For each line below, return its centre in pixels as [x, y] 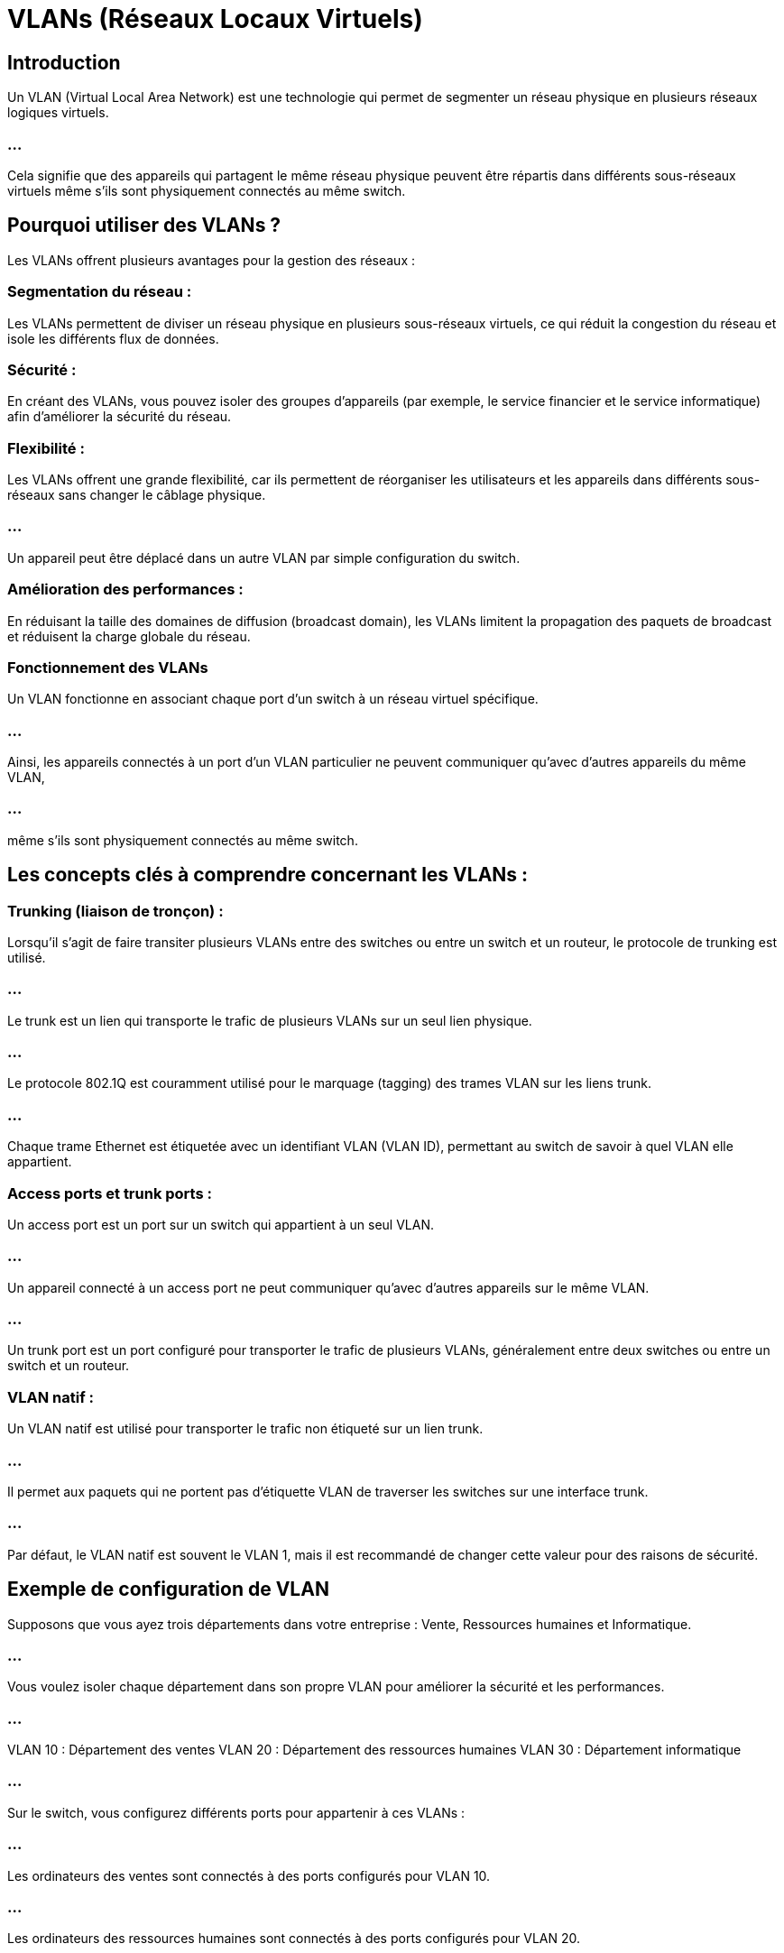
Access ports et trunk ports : [110, 1193]
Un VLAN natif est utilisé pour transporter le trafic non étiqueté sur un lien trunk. [245, 1429]
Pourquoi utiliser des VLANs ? [144, 226]
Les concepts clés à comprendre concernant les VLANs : [268, 875]
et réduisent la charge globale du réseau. [129, 636]
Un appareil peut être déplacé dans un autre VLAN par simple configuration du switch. [264, 557]
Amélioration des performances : [125, 590]
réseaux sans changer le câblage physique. [137, 495]
